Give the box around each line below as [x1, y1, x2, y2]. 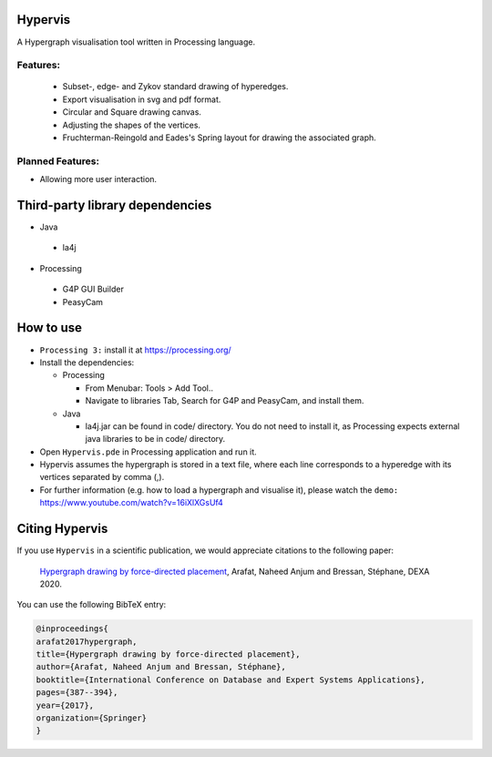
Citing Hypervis [16, 521, 108, 537]
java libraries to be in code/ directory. [85, 434, 226, 445]
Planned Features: [16, 155, 100, 168]
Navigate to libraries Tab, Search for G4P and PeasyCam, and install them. [85, 395, 364, 406]
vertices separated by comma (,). [39, 472, 165, 483]
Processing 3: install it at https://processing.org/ [39, 344, 231, 355]
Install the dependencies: [39, 356, 135, 368]
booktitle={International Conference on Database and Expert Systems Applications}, [36, 674, 425, 685]
